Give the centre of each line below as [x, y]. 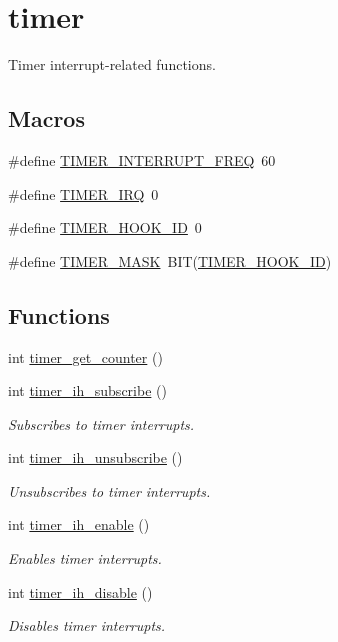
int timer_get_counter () [85, 356]
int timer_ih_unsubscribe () [95, 457]
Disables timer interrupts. [87, 625]
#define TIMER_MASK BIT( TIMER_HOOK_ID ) [170, 260]
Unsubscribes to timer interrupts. [109, 490]
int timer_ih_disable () [80, 591]
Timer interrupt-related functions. [112, 64]
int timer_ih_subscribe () [87, 390]
